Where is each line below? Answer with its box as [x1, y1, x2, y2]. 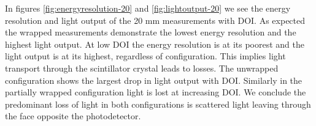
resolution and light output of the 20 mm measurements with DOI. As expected [5, 13, 306, 26]
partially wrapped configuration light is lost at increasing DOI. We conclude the [5, 86, 306, 98]
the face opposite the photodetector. [5, 109, 141, 122]
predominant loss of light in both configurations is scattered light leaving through [5, 97, 311, 110]
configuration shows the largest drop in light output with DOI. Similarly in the [5, 73, 303, 86]
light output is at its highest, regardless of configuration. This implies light [5, 50, 286, 62]
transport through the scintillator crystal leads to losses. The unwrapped [5, 61, 279, 74]
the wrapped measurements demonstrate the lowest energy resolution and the [5, 26, 296, 39]
